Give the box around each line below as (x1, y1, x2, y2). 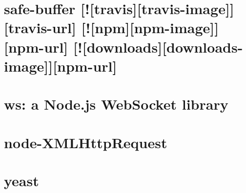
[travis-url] (4, 18, 76, 38)
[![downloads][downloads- (73, 37, 243, 57)
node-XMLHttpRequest (4, 132, 167, 152)
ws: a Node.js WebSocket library (4, 94, 228, 114)
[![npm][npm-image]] (81, 18, 219, 38)
